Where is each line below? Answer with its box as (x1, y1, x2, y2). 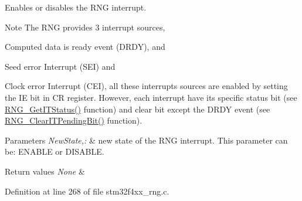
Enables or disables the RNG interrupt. (5, 1, 147, 13)
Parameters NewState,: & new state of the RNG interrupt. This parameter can (5, 134, 288, 146)
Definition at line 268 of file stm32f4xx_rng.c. (5, 185, 169, 197)
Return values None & (5, 165, 85, 177)
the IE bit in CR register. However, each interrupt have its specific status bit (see (5, 91, 297, 103)
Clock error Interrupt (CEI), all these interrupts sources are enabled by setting (5, 80, 288, 92)
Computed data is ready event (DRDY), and (5, 40, 165, 53)
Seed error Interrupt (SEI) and (5, 60, 116, 72)
